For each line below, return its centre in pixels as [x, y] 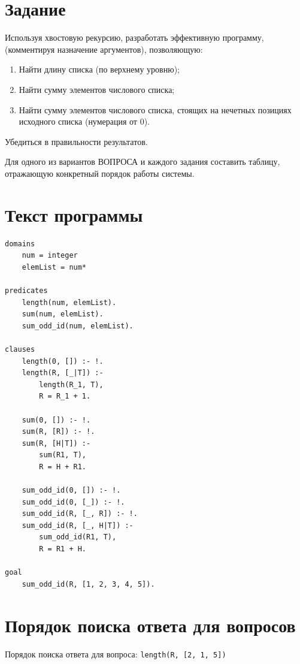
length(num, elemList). [69, 302]
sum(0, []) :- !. [56, 420]
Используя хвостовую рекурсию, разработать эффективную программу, [134, 37]
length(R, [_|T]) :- [63, 373]
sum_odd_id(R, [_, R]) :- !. [80, 514]
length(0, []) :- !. [63, 361]
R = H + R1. [63, 467]
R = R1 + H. [63, 549]
